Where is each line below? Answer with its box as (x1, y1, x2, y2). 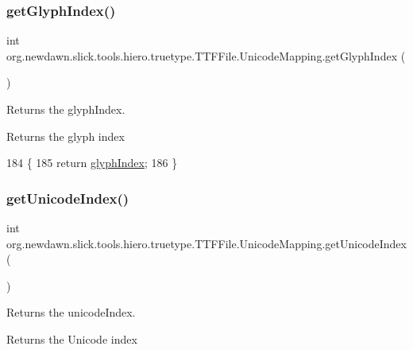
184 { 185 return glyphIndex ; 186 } (6, 154, 178, 171)
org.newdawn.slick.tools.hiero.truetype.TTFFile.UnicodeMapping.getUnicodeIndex (6, 235, 407, 251)
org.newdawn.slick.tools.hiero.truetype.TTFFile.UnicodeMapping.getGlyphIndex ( (6, 47, 406, 64)
